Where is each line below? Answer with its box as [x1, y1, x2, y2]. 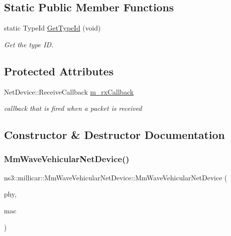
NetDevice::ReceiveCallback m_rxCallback [4, 86, 134, 97]
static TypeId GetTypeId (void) [4, 23, 101, 33]
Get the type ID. [4, 39, 53, 49]
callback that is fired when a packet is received [4, 103, 142, 113]
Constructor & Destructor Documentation [4, 127, 225, 142]
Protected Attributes [4, 63, 114, 78]
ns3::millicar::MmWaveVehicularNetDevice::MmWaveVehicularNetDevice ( [4, 172, 227, 182]
